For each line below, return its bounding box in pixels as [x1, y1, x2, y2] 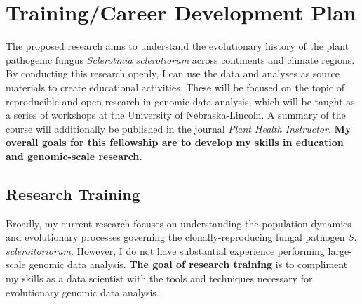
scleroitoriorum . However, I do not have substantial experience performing [6, 243, 325, 258]
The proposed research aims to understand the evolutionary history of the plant [6, 39, 349, 53]
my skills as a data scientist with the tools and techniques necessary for [6, 271, 313, 286]
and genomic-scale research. [6, 148, 142, 163]
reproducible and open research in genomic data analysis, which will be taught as [6, 93, 355, 108]
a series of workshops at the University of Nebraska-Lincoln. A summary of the [6, 107, 346, 122]
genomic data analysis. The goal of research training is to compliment [29, 257, 348, 272]
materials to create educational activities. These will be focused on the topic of [6, 79, 344, 94]
